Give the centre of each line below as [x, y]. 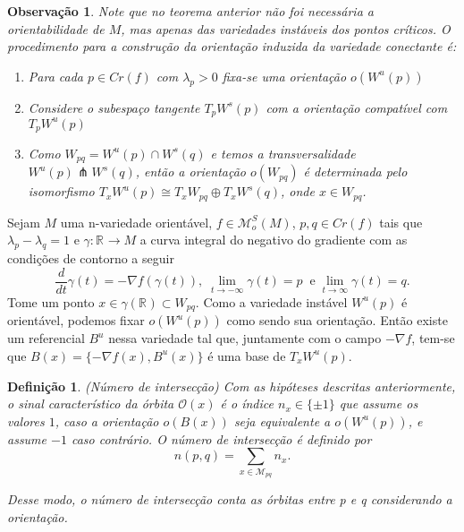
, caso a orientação [107, 420]
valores [26, 420]
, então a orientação [190, 172]
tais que [401, 222]
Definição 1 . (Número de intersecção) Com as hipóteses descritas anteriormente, [232, 386]
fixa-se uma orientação [284, 76]
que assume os [379, 403]
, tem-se [433, 338]
